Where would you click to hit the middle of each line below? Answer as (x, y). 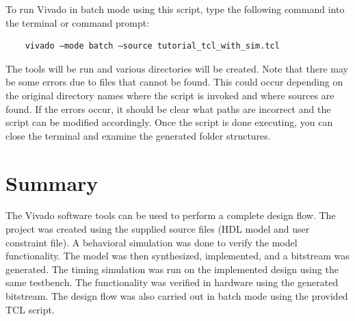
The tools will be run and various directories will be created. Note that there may (177, 68)
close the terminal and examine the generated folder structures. (138, 135)
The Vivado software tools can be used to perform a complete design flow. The (171, 215)
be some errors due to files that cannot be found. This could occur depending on (174, 82)
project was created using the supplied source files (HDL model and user (158, 229)
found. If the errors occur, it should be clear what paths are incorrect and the (168, 108)
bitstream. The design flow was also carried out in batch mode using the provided (177, 296)
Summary (52, 182)
